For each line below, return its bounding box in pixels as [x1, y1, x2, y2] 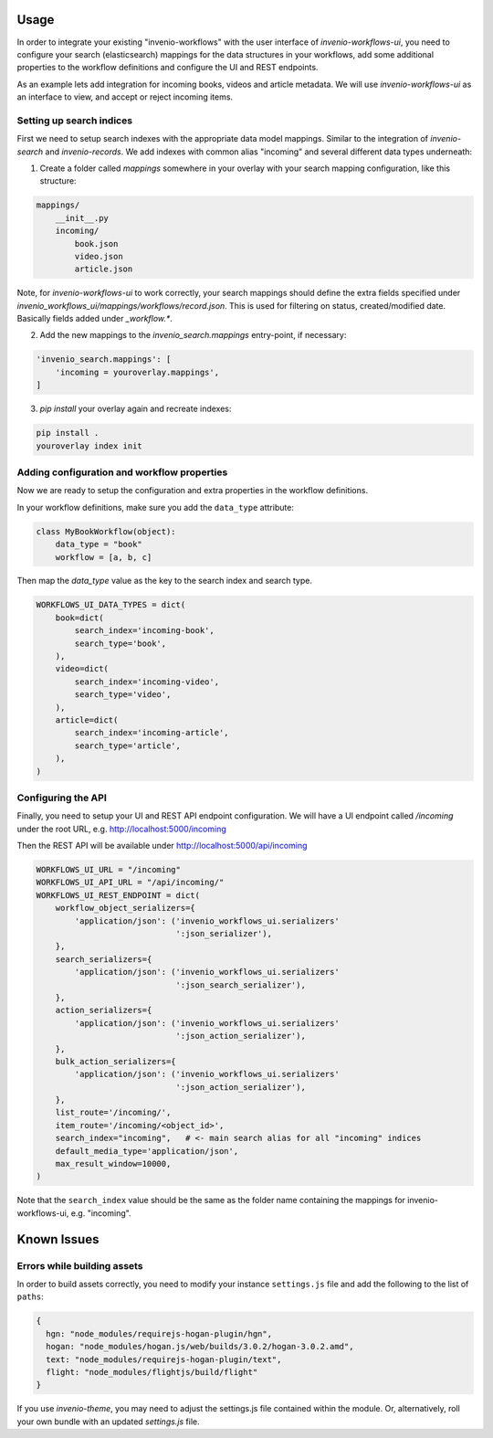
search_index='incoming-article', [74, 727, 229, 738]
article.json [74, 264, 133, 274]
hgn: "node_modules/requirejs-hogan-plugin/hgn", [46, 1328, 273, 1338]
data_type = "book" [55, 539, 143, 550]
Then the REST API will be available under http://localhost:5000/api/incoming [16, 841, 308, 851]
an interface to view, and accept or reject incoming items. [16, 91, 233, 102]
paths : [16, 1291, 45, 1302]
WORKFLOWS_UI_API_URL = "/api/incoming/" [36, 877, 225, 888]
